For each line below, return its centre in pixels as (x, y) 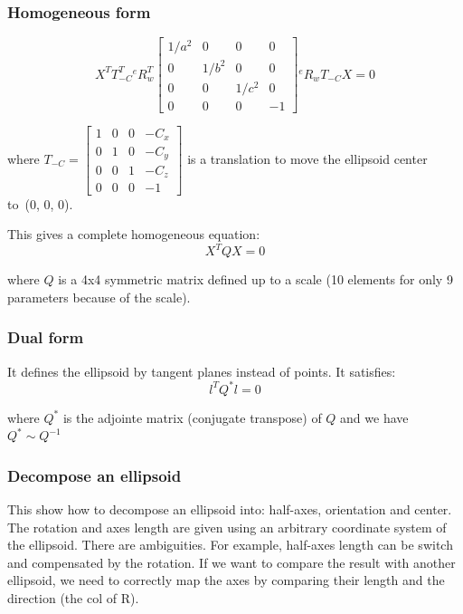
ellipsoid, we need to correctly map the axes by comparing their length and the (226, 580)
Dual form (46, 337)
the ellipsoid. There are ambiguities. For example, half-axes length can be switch (230, 545)
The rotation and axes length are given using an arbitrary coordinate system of (227, 527)
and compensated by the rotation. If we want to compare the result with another (231, 562)
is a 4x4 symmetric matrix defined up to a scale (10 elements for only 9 (255, 279)
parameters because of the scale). (99, 297)
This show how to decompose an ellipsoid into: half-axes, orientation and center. (230, 509)
